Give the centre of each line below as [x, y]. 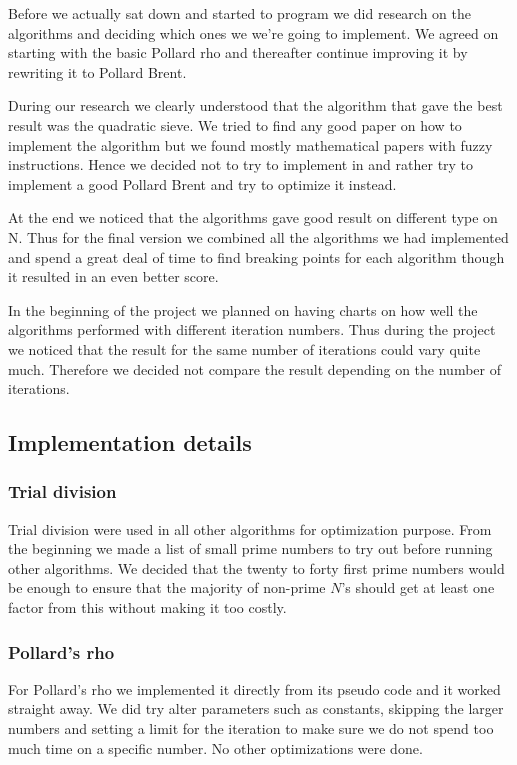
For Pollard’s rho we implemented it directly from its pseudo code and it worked [254, 688]
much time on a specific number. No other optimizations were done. [215, 747]
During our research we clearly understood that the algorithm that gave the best [255, 105]
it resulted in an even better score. [113, 276]
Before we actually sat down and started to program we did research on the [240, 13]
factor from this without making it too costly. [147, 607]
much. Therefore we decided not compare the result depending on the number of [254, 368]
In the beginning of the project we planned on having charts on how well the [243, 309]
